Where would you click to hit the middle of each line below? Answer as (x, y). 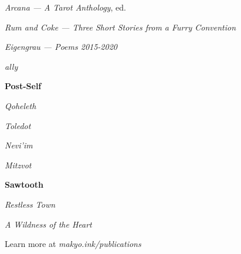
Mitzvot (18, 165)
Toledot (18, 125)
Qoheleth (21, 105)
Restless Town (30, 204)
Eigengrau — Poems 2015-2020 (61, 47)
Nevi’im (19, 145)
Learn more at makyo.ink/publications (73, 244)
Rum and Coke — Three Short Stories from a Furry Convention (120, 27)
